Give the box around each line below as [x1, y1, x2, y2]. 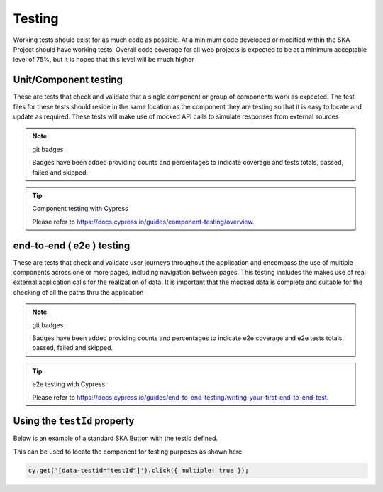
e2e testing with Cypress [32, 380, 106, 388]
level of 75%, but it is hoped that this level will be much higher [13, 55, 194, 64]
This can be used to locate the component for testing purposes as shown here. [13, 447, 244, 456]
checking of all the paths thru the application [13, 288, 144, 296]
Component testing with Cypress [32, 204, 129, 213]
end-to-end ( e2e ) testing [13, 239, 131, 251]
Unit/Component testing [13, 74, 123, 86]
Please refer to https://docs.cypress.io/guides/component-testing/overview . [32, 217, 255, 226]
